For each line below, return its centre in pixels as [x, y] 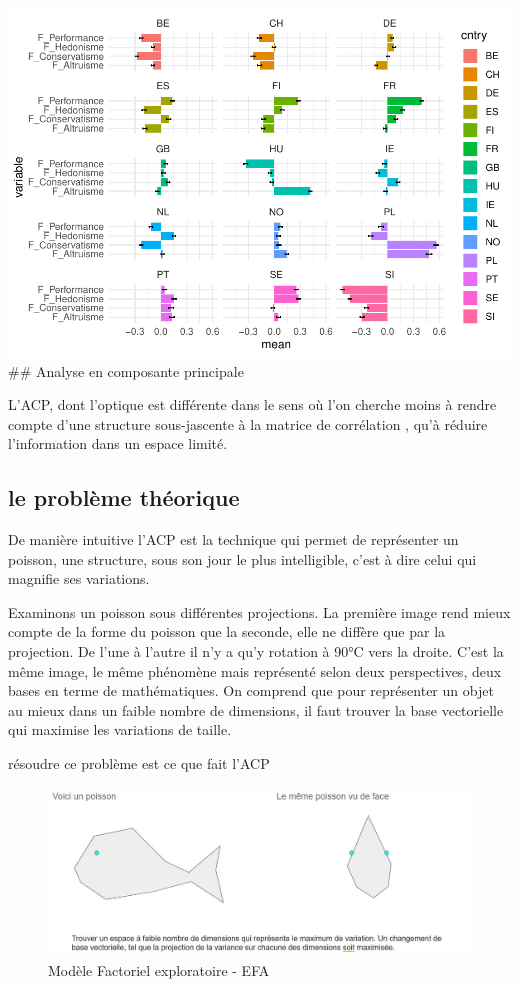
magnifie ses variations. [79, 578]
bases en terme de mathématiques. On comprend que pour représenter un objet [251, 690]
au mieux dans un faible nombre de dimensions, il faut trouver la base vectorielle [256, 709]
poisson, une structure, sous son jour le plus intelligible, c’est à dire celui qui [242, 558]
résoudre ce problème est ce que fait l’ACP [139, 763]
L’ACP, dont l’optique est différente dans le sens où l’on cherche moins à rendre [252, 404]
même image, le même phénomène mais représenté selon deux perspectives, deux [255, 670]
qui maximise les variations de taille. [120, 729]
